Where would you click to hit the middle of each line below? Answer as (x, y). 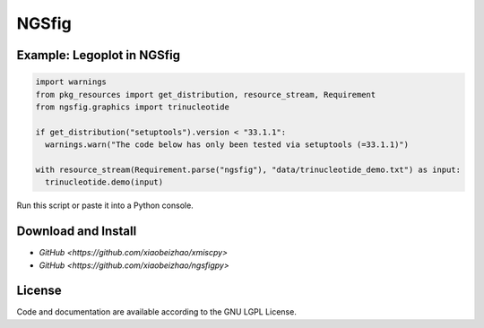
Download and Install (77, 232)
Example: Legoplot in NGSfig (99, 55)
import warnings (71, 82)
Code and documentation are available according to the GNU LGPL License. (157, 312)
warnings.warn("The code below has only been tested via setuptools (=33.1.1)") (227, 145)
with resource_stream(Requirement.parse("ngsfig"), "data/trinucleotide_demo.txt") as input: (248, 169)
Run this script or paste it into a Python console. (105, 205)
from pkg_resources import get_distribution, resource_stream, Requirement (206, 95)
